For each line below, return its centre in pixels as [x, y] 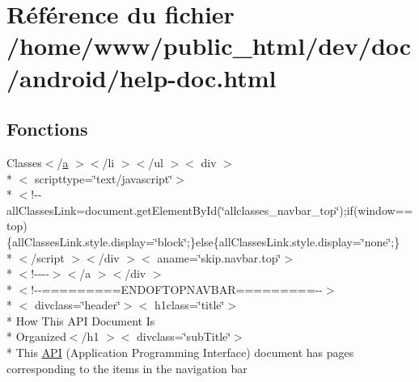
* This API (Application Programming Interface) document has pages [180, 353]
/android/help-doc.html [142, 77]
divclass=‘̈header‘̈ [77, 305]
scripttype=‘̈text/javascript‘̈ [104, 178]
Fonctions [47, 129]
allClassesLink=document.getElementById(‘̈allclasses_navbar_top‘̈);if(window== [210, 210]
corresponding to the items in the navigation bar [127, 368]
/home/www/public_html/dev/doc [209, 46]
